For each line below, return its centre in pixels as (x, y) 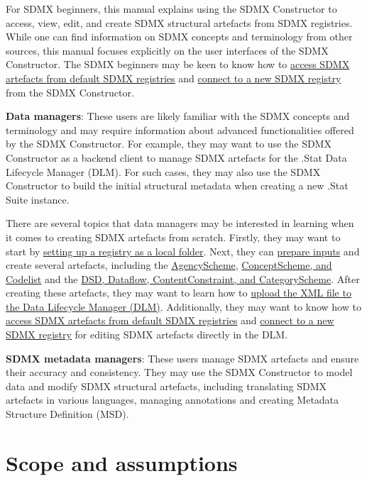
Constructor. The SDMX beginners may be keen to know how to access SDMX (178, 64)
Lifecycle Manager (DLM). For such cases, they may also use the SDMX (163, 171)
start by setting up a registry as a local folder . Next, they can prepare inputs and (183, 251)
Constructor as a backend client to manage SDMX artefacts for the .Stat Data (176, 157)
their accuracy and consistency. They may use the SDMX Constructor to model (179, 372)
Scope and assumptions (122, 462)
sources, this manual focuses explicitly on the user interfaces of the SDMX (167, 50)
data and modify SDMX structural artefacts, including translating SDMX (166, 386)
